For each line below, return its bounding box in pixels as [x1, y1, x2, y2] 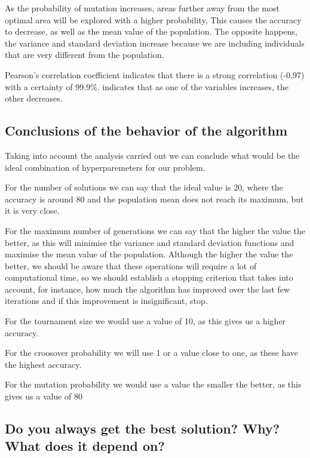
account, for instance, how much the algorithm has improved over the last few [5, 282, 290, 295]
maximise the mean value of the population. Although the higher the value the [5, 248, 293, 260]
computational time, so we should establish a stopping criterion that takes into [5, 271, 293, 284]
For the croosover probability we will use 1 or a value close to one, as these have [5, 346, 299, 359]
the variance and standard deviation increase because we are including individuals [5, 36, 305, 49]
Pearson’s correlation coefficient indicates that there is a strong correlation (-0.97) [5, 68, 305, 81]
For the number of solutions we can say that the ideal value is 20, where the [5, 181, 283, 193]
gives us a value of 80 [5, 390, 83, 402]
